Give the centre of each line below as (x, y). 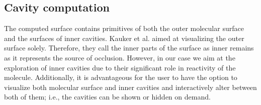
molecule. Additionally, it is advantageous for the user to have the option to (121, 77)
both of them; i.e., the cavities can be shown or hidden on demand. (107, 97)
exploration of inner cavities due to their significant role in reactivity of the (120, 67)
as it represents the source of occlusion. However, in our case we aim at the (120, 57)
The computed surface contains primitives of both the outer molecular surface (124, 28)
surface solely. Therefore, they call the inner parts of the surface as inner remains (129, 48)
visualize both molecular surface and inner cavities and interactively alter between (130, 87)
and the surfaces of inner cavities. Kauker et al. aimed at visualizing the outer (124, 38)
